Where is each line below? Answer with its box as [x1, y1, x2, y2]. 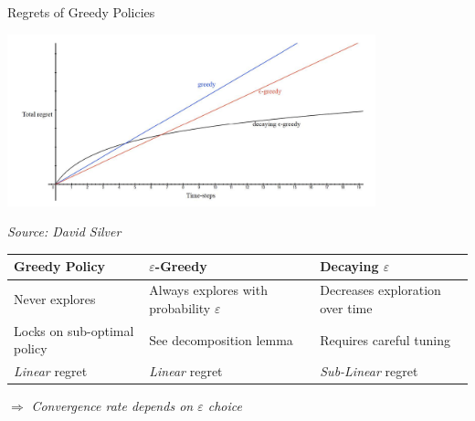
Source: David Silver [7, 222, 121, 241]
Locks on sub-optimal [14, 321, 134, 340]
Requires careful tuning [320, 330, 450, 349]
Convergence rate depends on [31, 396, 194, 416]
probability [149, 298, 211, 317]
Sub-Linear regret [320, 362, 418, 381]
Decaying [320, 257, 379, 276]
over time [320, 298, 373, 317]
